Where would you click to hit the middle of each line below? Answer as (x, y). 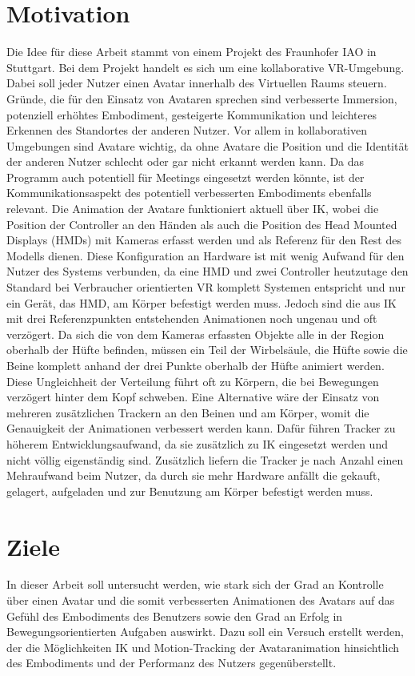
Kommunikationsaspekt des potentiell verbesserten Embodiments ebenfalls (189, 193)
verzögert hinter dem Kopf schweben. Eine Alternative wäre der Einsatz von (193, 397)
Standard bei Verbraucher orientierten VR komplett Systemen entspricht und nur (206, 287)
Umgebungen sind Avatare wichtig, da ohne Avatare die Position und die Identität (207, 145)
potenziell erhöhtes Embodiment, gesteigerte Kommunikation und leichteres (192, 114)
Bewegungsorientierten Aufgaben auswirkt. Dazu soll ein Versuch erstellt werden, (205, 632)
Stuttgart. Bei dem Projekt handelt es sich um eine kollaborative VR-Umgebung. (206, 67)
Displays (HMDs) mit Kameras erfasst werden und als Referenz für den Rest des (204, 240)
